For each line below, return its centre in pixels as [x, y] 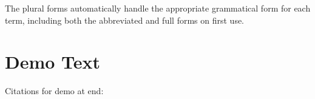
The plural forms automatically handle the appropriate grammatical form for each [158, 8]
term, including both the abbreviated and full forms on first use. [125, 20]
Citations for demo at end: [54, 91]
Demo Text [53, 62]
